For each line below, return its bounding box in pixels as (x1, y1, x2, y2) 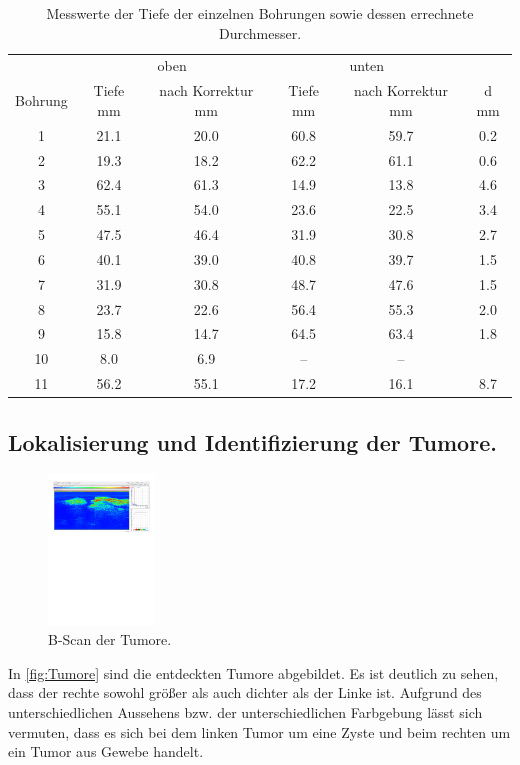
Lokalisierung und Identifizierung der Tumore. (8, 426, 497, 457)
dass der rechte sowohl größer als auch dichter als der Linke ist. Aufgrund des (8, 682, 482, 703)
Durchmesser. (218, 22, 302, 43)
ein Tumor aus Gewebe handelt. (8, 741, 204, 762)
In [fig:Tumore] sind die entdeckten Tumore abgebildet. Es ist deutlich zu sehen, (8, 662, 499, 683)
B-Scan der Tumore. (48, 629, 172, 650)
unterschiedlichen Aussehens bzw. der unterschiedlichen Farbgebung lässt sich (8, 702, 483, 722)
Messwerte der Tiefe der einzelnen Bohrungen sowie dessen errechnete (46, 3, 474, 23)
